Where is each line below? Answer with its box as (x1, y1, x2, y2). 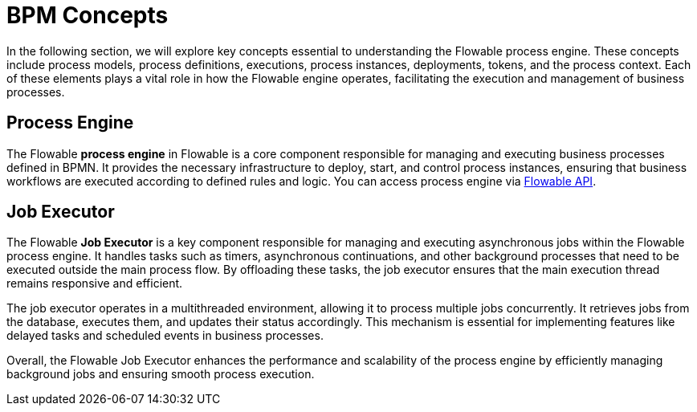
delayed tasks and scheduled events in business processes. (6, 328, 324, 343)
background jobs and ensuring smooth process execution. (6, 367, 315, 381)
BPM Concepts (6, 2, 169, 29)
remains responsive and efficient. (6, 276, 183, 291)
